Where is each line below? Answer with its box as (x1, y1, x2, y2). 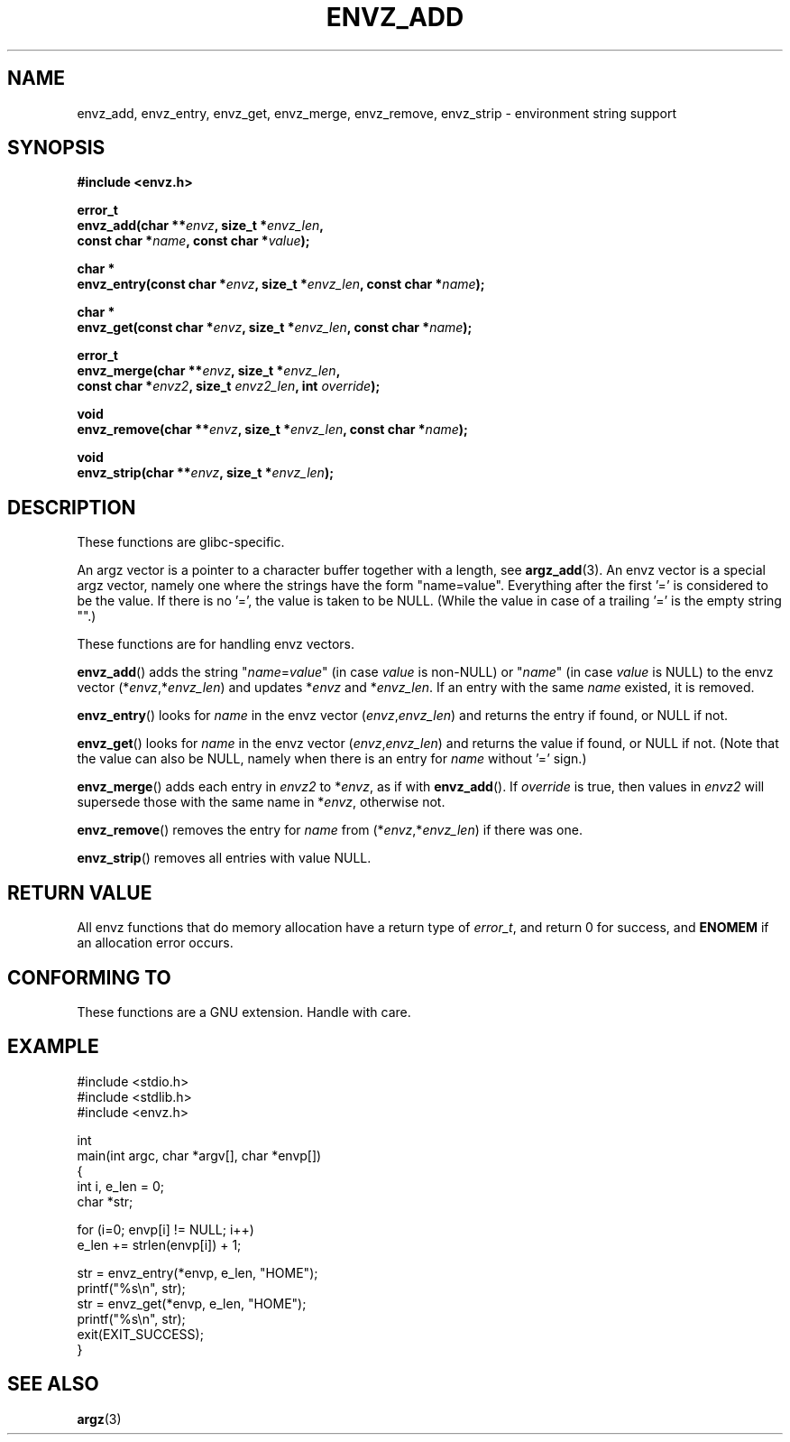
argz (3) (77, 1410, 122, 1427)
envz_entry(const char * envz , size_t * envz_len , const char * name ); (77, 276, 485, 292)
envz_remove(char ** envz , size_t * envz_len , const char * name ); (77, 421, 468, 438)
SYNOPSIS (7, 136, 106, 160)
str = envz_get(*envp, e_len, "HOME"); (77, 1295, 307, 1311)
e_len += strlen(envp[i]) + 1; (77, 1236, 242, 1253)
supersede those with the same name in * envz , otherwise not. (77, 794, 446, 810)
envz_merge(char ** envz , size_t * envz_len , (77, 363, 341, 379)
